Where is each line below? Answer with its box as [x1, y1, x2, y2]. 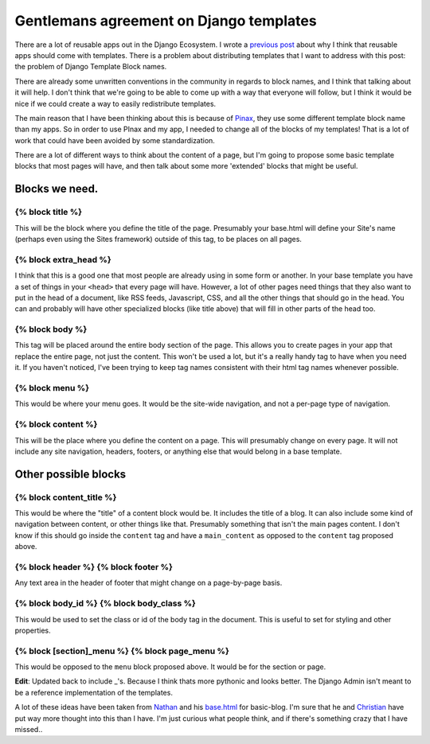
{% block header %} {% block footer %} [14, 562, 173, 572]
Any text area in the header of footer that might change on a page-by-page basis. [14, 578, 283, 588]
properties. [14, 625, 51, 635]
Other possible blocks [14, 467, 127, 481]
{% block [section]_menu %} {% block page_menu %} [14, 645, 230, 656]
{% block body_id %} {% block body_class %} [14, 598, 197, 609]
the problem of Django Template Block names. [14, 62, 167, 72]
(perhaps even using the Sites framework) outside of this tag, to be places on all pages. [14, 235, 303, 243]
